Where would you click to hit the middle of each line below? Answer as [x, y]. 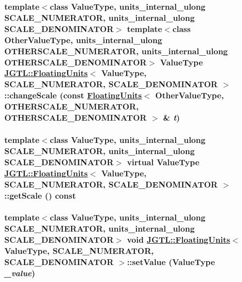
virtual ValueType [163, 162]
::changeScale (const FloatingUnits [73, 95]
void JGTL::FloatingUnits [179, 240]
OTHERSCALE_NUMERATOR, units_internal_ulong [116, 51]
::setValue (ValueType [171, 262]
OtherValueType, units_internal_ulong [83, 39]
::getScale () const [40, 195]
